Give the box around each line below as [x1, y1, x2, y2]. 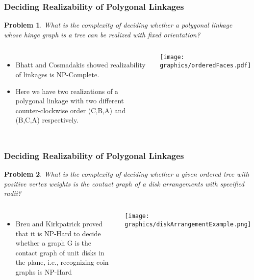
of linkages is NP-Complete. [15, 69, 100, 79]
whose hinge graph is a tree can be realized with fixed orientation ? [4, 29, 201, 39]
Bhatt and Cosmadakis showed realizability [15, 60, 146, 70]
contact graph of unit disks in [15, 247, 104, 257]
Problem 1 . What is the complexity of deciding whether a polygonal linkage [4, 20, 232, 30]
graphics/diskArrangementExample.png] [125, 220, 251, 228]
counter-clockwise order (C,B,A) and [15, 105, 126, 115]
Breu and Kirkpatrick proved [15, 218, 103, 228]
